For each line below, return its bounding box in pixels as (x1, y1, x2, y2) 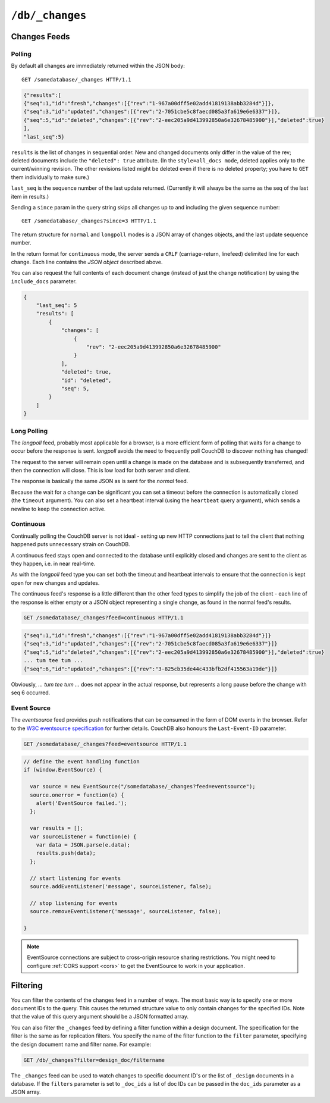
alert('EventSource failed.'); (36, 800, 127, 807)
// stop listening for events (30, 900, 118, 907)
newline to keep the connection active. (11, 505, 106, 512)
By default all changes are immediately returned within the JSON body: (11, 62, 186, 70)
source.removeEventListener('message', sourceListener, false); (30, 908, 221, 915)
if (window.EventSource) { (23, 766, 102, 773)
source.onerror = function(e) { (30, 791, 124, 798)
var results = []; (30, 825, 83, 832)
